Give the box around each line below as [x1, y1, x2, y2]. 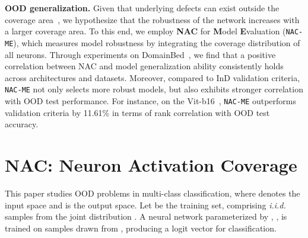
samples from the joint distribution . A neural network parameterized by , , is [5, 210, 287, 223]
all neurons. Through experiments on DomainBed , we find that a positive [5, 48, 276, 60]
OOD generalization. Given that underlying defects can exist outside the [5, 2, 280, 14]
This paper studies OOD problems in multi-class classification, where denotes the [5, 186, 300, 199]
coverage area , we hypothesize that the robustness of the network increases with [5, 13, 300, 25]
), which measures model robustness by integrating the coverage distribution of [13, 36, 300, 49]
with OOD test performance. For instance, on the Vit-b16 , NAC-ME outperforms [5, 94, 297, 107]
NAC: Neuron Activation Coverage [5, 152, 297, 176]
